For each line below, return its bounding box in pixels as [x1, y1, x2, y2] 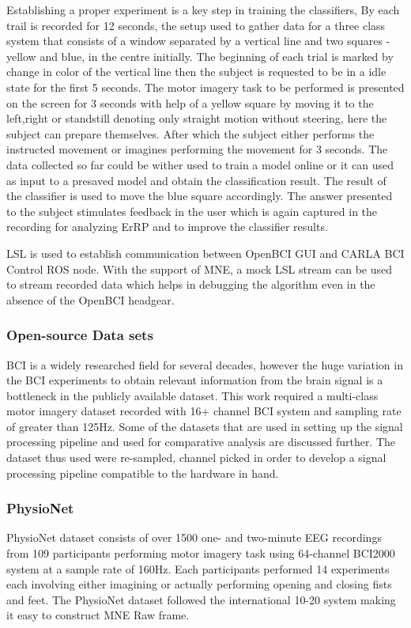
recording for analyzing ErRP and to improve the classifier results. [6, 218, 328, 235]
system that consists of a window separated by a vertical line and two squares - [6, 32, 390, 49]
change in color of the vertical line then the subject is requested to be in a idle [6, 63, 386, 80]
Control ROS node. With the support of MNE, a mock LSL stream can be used [6, 260, 393, 277]
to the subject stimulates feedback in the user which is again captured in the [6, 202, 378, 219]
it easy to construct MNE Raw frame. [6, 607, 190, 623]
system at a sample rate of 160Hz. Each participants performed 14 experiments [6, 560, 390, 577]
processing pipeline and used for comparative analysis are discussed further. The [6, 433, 396, 450]
